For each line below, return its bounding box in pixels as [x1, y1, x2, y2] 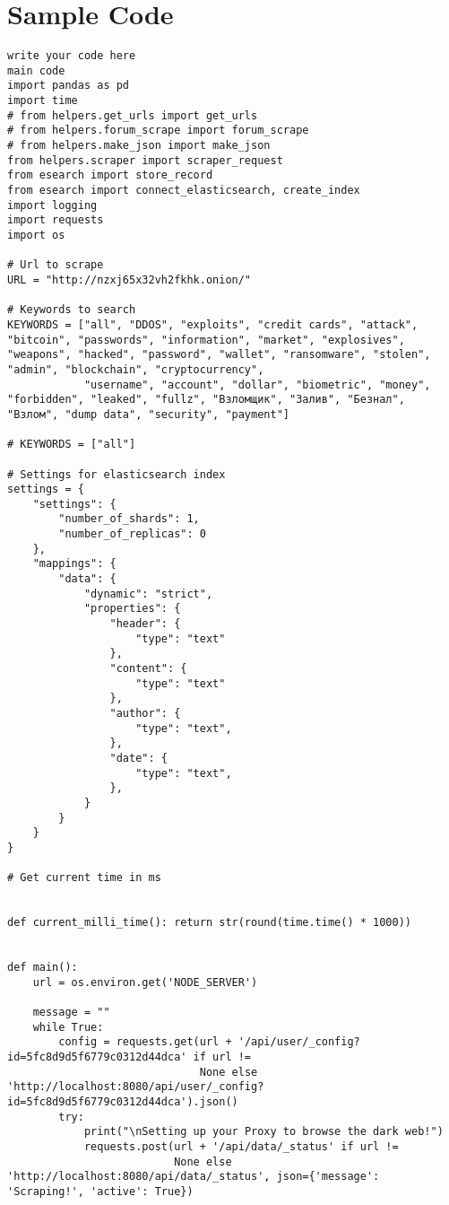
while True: [32, 1020, 104, 1034]
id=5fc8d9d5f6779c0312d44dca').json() [7, 1096, 238, 1109]
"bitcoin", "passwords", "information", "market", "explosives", [7, 333, 405, 346]
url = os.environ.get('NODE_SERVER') [32, 975, 258, 989]
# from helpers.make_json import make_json [7, 139, 271, 153]
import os [7, 229, 65, 241]
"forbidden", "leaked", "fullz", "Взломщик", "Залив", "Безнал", [7, 393, 405, 406]
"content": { [109, 662, 187, 676]
